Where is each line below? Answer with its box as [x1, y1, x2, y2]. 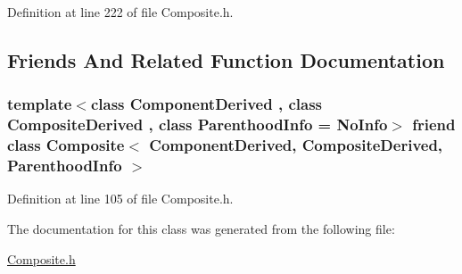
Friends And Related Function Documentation [7, 46, 445, 73]
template [7, 93, 72, 115]
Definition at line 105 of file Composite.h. [7, 189, 234, 208]
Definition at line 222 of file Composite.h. [7, 3, 234, 21]
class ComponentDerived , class [90, 93, 323, 115]
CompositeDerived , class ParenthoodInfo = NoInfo [7, 113, 388, 136]
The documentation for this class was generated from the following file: [7, 219, 395, 237]
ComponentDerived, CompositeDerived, [149, 134, 443, 156]
